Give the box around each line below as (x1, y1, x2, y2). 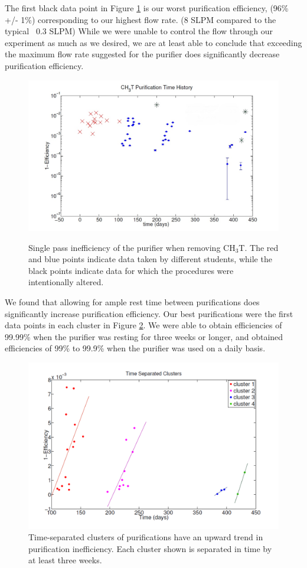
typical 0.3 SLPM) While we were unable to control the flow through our (5, 25, 273, 37)
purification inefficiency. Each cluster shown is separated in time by (28, 542, 272, 554)
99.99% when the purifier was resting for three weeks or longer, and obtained (5, 330, 283, 342)
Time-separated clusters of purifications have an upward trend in (28, 531, 263, 543)
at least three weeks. (28, 554, 102, 566)
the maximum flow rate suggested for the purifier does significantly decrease (5, 48, 280, 60)
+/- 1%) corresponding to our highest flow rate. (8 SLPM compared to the (5, 13, 276, 25)
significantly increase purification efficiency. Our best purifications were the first (5, 307, 293, 319)
